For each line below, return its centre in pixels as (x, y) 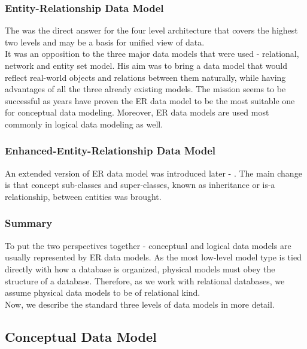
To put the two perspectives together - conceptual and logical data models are (148, 245)
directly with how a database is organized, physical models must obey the (140, 268)
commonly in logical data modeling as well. (84, 124)
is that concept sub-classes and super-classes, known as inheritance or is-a (140, 185)
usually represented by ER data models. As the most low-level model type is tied (153, 257)
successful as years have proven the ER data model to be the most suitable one (150, 100)
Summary (29, 223)
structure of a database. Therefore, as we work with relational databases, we (145, 280)
